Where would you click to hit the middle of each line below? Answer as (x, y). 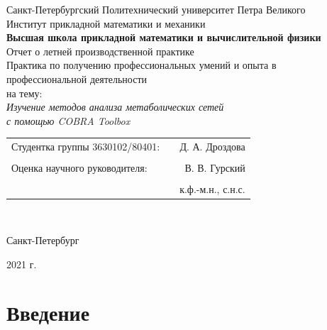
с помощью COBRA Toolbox (68, 120)
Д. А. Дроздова (212, 147)
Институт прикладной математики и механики (106, 23)
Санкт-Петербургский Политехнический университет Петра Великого (156, 9)
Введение (48, 313)
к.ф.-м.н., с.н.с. (212, 189)
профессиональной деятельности (77, 78)
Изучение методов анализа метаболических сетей (115, 107)
